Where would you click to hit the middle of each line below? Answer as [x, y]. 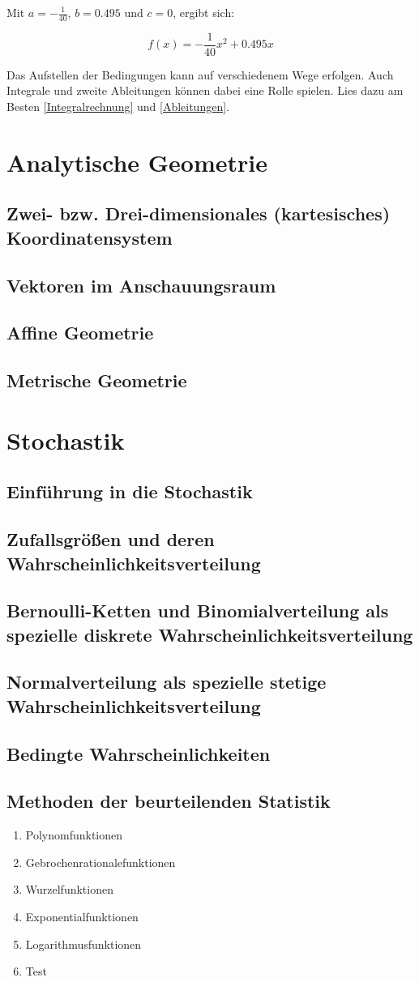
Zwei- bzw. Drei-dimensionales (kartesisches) [199, 213]
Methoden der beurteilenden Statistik [169, 801]
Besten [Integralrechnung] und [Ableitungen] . [118, 107]
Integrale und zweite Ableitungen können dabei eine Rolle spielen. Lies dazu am [205, 90]
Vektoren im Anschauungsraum [141, 285]
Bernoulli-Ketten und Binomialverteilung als [198, 611]
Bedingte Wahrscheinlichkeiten [139, 753]
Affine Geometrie [80, 333]
